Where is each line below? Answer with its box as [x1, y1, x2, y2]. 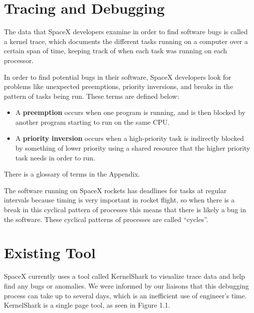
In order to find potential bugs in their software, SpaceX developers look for [4, 71, 232, 82]
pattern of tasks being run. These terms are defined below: [4, 90, 179, 101]
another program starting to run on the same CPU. [15, 116, 169, 127]
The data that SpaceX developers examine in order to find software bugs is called [4, 26, 248, 37]
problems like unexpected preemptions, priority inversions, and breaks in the [4, 81, 233, 91]
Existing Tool [4, 243, 96, 263]
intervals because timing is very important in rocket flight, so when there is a [4, 195, 235, 205]
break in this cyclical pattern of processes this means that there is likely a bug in [4, 204, 246, 215]
